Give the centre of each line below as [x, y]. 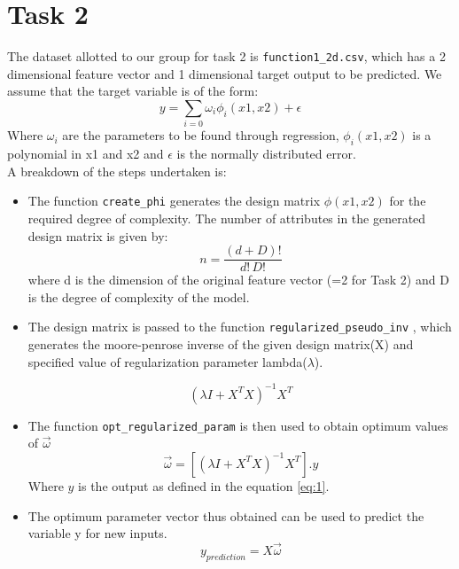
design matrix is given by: [98, 235]
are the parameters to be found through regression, [201, 135]
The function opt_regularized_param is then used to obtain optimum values [238, 425]
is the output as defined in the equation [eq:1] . [204, 485]
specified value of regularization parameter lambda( [167, 361]
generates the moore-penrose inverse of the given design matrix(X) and [221, 344]
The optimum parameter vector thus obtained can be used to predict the [226, 515]
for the [408, 201]
